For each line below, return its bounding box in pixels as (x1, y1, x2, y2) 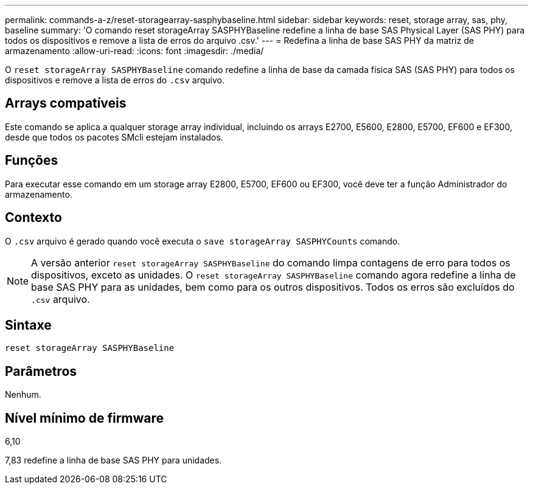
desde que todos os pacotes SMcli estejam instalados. (5, 131, 223, 142)
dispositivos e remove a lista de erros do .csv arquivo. (5, 75, 225, 85)
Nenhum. (5, 389, 41, 400)
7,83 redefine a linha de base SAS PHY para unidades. (5, 455, 222, 466)
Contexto (5, 210, 62, 226)
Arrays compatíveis (5, 95, 127, 111)
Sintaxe (5, 317, 52, 333)
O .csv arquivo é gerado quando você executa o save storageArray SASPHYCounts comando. (5, 235, 400, 246)
